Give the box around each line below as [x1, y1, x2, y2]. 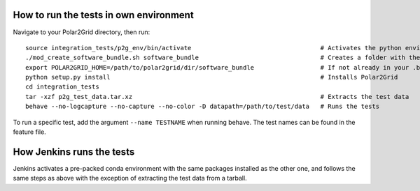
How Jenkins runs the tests [13, 146, 135, 158]
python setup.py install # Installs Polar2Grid [25, 73, 398, 82]
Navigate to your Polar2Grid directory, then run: [13, 28, 150, 36]
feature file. [13, 128, 47, 136]
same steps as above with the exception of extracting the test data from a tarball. [13, 174, 248, 183]
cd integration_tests [25, 83, 99, 91]
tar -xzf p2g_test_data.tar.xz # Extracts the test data [25, 93, 409, 100]
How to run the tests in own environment [13, 9, 194, 21]
